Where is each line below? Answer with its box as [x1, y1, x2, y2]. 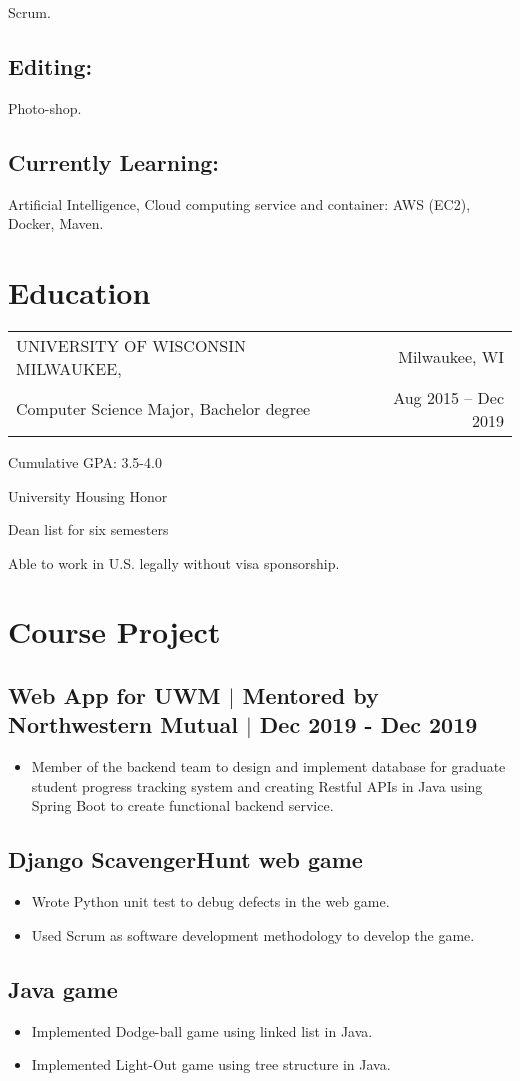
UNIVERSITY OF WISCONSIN [16, 333, 247, 357]
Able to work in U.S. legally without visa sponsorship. [8, 552, 340, 573]
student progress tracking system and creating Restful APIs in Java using [31, 775, 483, 796]
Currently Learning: [8, 146, 220, 177]
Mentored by [242, 680, 379, 711]
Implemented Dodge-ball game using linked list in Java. [31, 1020, 373, 1041]
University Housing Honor [8, 485, 168, 506]
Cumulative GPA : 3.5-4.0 [8, 451, 162, 472]
